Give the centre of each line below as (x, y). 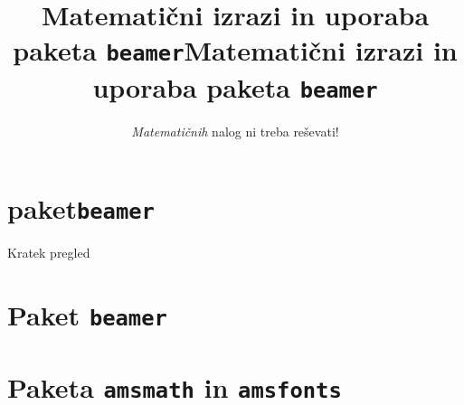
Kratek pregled (49, 253)
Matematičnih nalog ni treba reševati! (235, 131)
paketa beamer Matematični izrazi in (235, 50)
